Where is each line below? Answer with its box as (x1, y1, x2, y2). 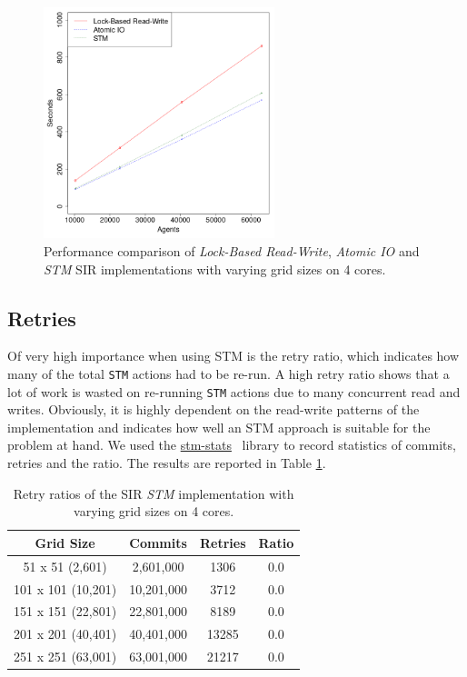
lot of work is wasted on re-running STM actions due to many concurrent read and (7, 382, 461, 401)
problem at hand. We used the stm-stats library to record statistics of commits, (7, 435, 456, 454)
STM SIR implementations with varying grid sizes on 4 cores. (44, 259, 386, 278)
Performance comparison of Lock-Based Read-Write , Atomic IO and (44, 241, 420, 260)
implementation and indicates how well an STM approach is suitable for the (7, 417, 431, 436)
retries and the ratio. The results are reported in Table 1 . (7, 453, 326, 473)
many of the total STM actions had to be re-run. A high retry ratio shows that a (7, 363, 450, 383)
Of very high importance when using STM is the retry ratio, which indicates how (7, 346, 460, 365)
